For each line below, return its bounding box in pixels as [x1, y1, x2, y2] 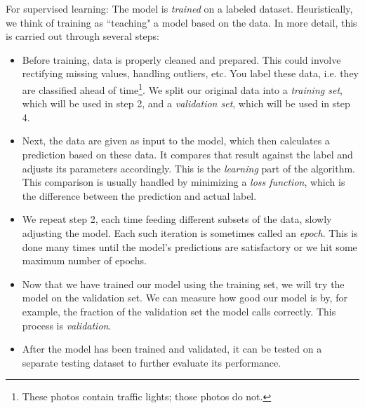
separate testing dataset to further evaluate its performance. [22, 355, 281, 369]
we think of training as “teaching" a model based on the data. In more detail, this [6, 15, 357, 29]
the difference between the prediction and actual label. [22, 188, 257, 203]
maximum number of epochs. [22, 253, 147, 268]
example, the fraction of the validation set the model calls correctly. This [22, 304, 336, 318]
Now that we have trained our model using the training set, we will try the [22, 276, 345, 291]
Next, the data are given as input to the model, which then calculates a [22, 133, 330, 148]
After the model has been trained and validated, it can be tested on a [22, 341, 322, 356]
